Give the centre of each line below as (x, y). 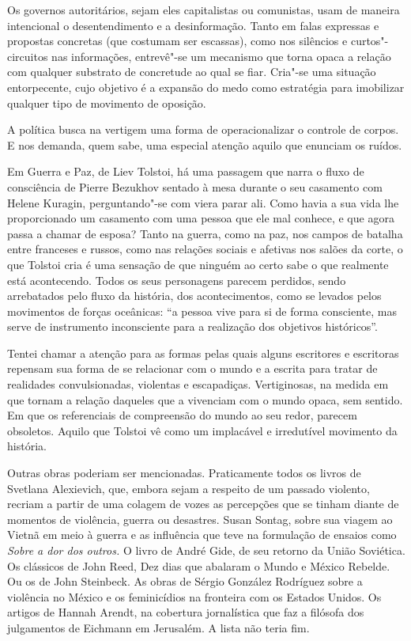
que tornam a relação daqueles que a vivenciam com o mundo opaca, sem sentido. (205, 399)
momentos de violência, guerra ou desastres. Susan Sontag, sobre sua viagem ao (200, 519)
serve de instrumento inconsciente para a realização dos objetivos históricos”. (192, 326)
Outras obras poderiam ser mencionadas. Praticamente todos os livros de (184, 473)
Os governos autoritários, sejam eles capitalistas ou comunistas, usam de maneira (204, 9)
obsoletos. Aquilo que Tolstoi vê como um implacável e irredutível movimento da (202, 430)
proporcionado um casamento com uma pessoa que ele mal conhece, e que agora (201, 218)
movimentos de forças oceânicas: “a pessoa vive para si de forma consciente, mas (202, 311)
